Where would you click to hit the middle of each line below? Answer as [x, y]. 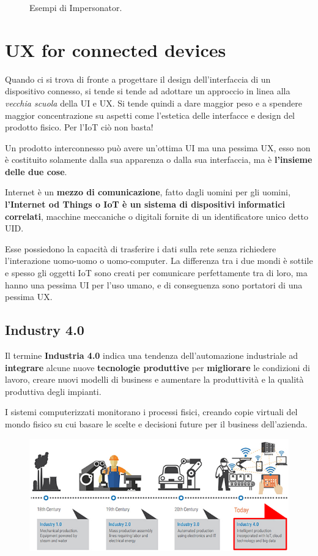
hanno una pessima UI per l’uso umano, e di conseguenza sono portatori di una [154, 284]
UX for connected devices [116, 49]
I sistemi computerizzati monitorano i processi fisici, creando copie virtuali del [151, 412]
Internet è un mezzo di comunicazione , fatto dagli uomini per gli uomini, [148, 192]
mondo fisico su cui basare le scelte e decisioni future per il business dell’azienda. [156, 423]
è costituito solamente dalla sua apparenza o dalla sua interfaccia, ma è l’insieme [159, 160]
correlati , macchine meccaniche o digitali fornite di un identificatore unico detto [157, 216]
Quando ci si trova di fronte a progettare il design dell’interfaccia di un [138, 79]
